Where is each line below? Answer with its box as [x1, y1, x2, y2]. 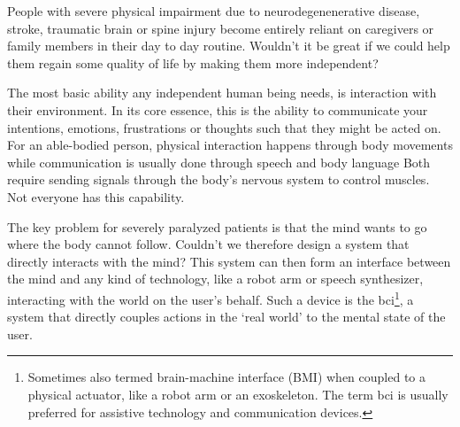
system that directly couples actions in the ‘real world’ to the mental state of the [7, 307, 446, 326]
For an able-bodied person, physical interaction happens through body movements [7, 136, 453, 154]
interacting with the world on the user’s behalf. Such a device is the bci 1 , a [7, 287, 414, 308]
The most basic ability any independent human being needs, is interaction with [7, 83, 437, 102]
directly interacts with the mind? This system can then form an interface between [7, 252, 451, 270]
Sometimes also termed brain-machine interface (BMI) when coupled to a [27, 368, 425, 386]
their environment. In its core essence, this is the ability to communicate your [7, 100, 428, 119]
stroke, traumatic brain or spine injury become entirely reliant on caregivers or [7, 19, 434, 37]
